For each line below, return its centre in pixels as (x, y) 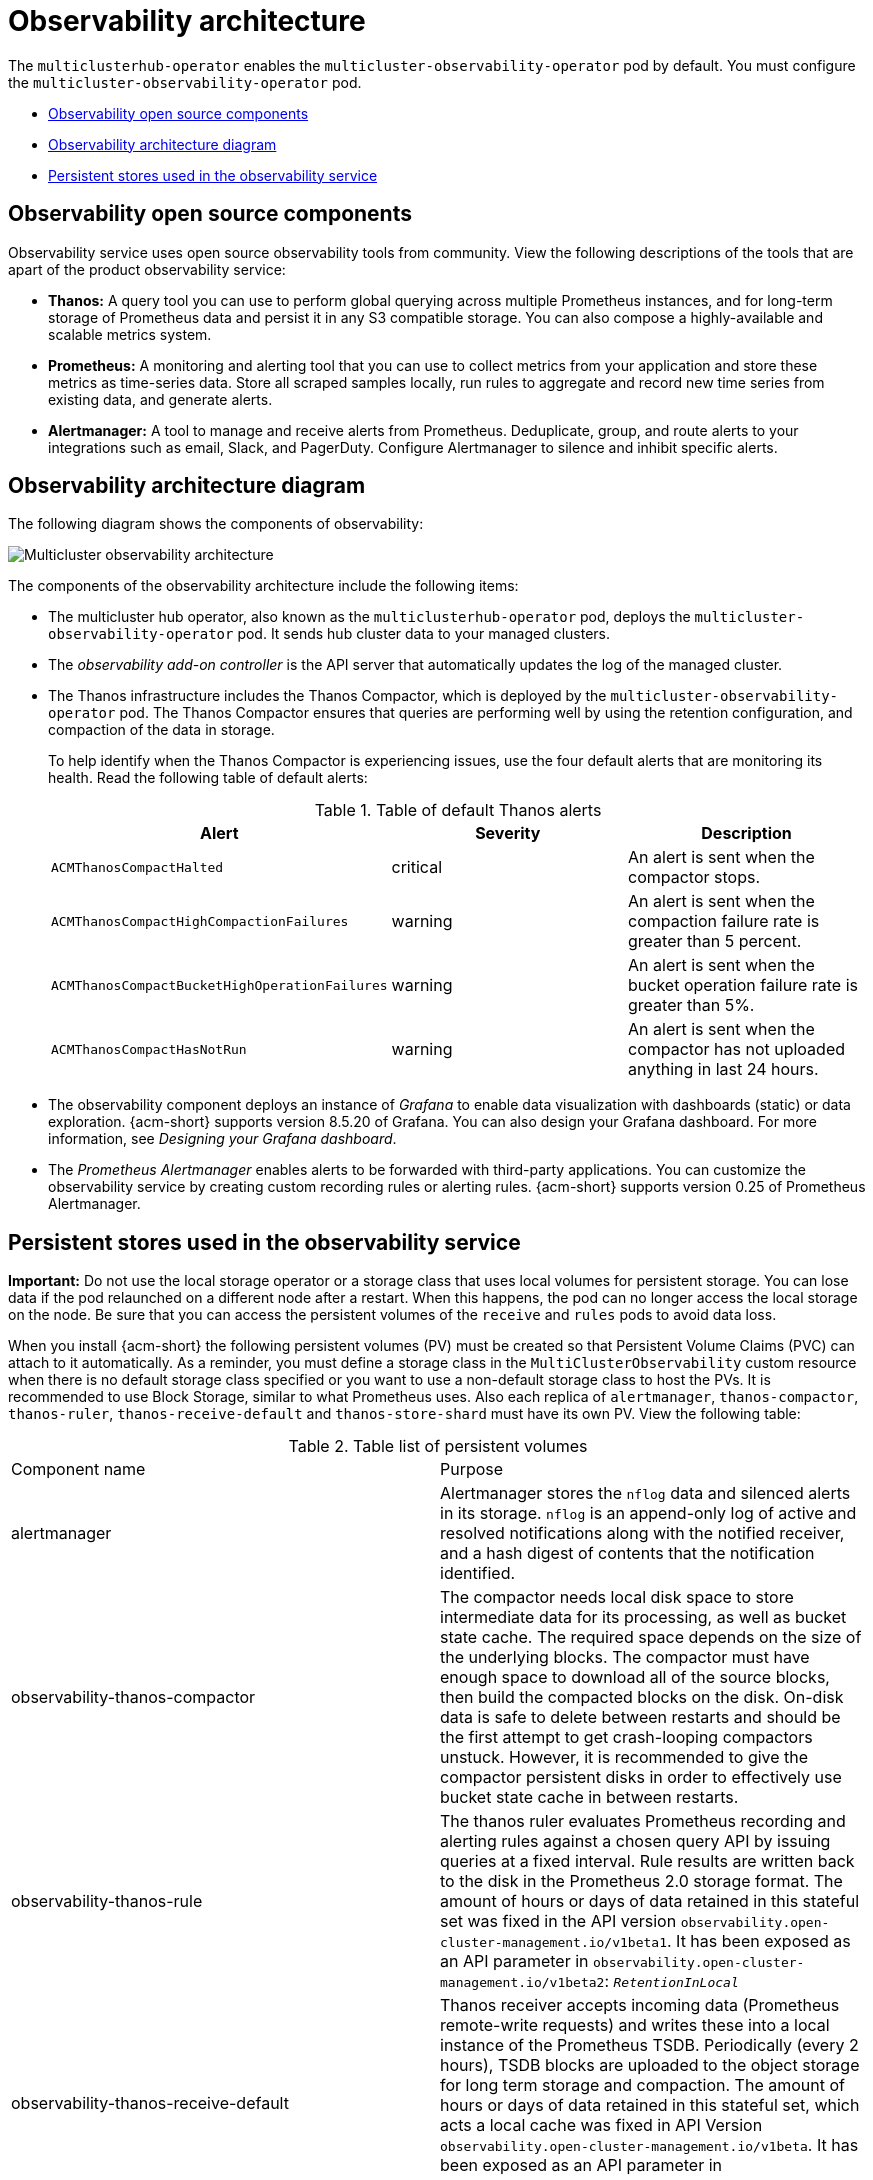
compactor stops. (694, 877)
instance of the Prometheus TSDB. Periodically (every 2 (649, 2045)
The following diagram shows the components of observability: (216, 524)
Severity (508, 833)
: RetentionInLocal (671, 1981)
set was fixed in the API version (558, 1921)
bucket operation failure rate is (743, 985)
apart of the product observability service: (147, 269)
